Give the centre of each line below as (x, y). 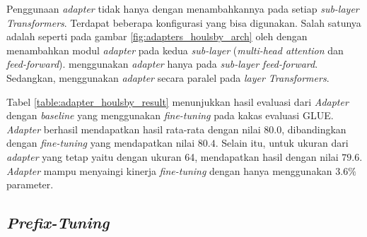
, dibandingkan (314, 129)
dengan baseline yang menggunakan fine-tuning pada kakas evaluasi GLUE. (170, 115)
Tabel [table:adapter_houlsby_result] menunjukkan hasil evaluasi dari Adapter (177, 101)
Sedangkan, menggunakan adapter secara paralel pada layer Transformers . (168, 77)
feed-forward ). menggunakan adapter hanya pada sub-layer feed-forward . (162, 64)
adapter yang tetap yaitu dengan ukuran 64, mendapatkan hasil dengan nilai (173, 156)
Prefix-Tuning (58, 223)
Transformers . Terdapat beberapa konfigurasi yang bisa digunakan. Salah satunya (184, 22)
